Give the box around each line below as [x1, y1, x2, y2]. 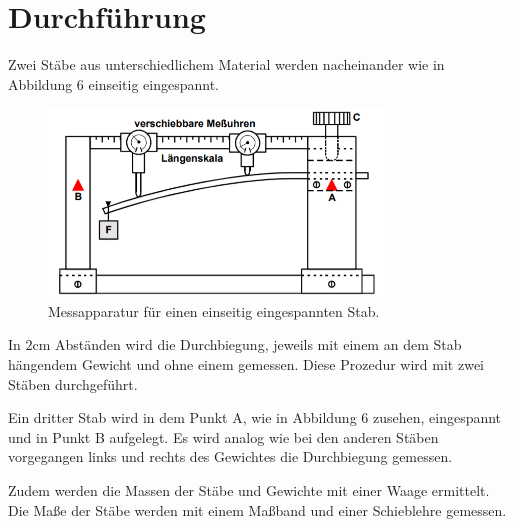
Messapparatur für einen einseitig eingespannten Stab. [48, 300, 380, 321]
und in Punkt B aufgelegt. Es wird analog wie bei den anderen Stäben [8, 426, 439, 447]
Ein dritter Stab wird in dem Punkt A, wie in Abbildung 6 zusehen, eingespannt [8, 407, 502, 428]
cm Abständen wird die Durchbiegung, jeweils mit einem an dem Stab [32, 334, 462, 355]
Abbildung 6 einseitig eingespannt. [8, 73, 219, 94]
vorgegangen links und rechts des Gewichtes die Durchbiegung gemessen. [8, 446, 453, 467]
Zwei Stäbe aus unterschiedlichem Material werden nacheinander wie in [8, 54, 445, 75]
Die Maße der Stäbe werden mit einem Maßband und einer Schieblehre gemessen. [8, 499, 507, 520]
